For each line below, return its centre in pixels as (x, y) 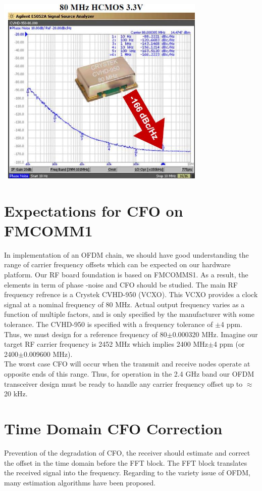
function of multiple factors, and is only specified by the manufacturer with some (129, 314)
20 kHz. (16, 394)
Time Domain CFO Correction (113, 428)
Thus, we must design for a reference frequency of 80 (86, 334)
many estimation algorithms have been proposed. (80, 482)
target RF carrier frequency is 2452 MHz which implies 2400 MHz (106, 344)
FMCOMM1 (48, 230)
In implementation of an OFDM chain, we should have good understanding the (126, 254)
